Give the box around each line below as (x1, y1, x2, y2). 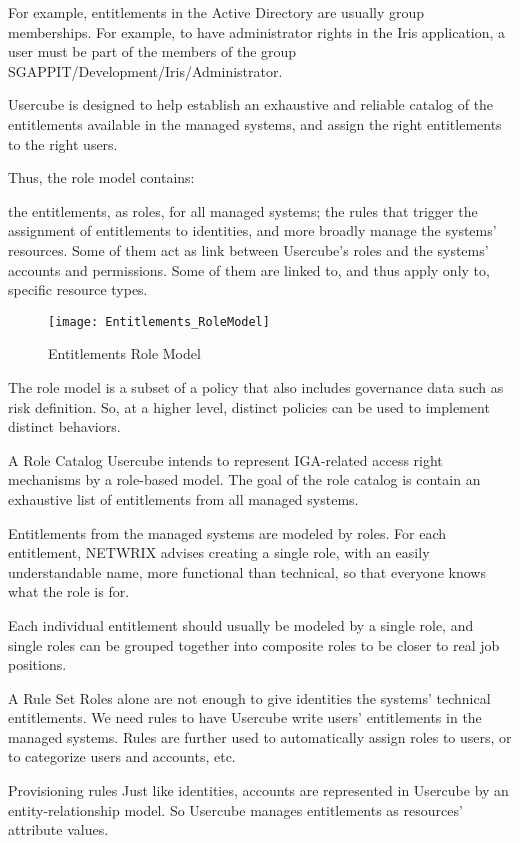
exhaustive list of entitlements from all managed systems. (8, 488, 359, 509)
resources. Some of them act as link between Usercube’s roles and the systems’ (8, 239, 489, 260)
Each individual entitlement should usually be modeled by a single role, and (8, 614, 474, 635)
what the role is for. (8, 581, 130, 602)
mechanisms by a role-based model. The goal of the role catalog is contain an (8, 469, 481, 490)
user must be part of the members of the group (8, 41, 297, 62)
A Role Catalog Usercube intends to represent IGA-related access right (8, 449, 443, 470)
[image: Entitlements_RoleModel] (48, 314, 270, 329)
